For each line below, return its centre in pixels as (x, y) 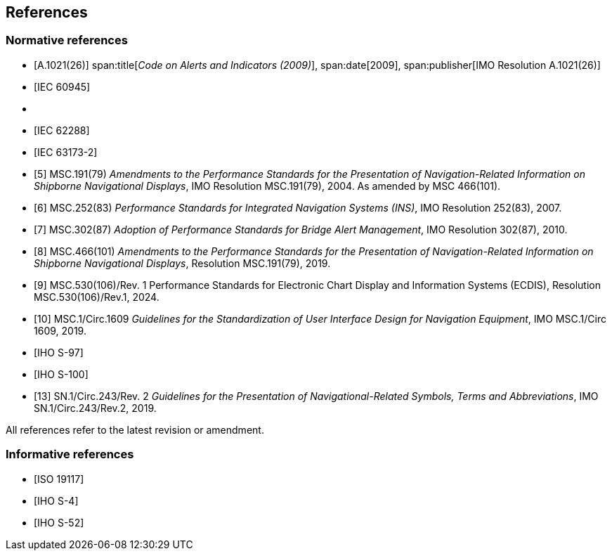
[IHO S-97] (59, 352)
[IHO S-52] (59, 522)
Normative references (67, 40)
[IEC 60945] (62, 86)
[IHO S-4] (56, 500)
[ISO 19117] (59, 479)
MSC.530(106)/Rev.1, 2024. (97, 297)
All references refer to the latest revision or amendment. (135, 429)
